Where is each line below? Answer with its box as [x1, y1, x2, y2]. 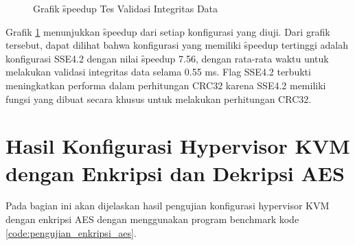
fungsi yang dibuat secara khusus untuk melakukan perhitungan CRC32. [5, 91, 312, 106]
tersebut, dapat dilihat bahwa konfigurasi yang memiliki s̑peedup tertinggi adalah [5, 38, 348, 52]
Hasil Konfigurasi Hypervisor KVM [5, 132, 350, 160]
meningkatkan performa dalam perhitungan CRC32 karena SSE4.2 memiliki [5, 78, 326, 92]
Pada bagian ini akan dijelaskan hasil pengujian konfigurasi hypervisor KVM [5, 198, 330, 213]
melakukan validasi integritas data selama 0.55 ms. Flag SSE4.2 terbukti [5, 65, 311, 79]
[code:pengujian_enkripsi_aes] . [5, 225, 137, 240]
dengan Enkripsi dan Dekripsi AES [5, 159, 345, 187]
